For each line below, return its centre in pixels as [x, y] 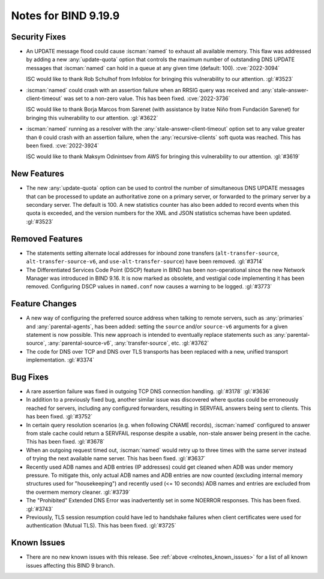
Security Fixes [38, 37]
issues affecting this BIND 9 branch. [70, 565]
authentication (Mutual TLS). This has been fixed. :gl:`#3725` [101, 526]
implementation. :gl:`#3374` [60, 360]
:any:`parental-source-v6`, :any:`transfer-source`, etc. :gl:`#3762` [128, 343]
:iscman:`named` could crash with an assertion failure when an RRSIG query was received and [142, 90]
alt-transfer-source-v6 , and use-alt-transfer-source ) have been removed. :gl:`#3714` [145, 261]
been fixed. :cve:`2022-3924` [62, 145]
